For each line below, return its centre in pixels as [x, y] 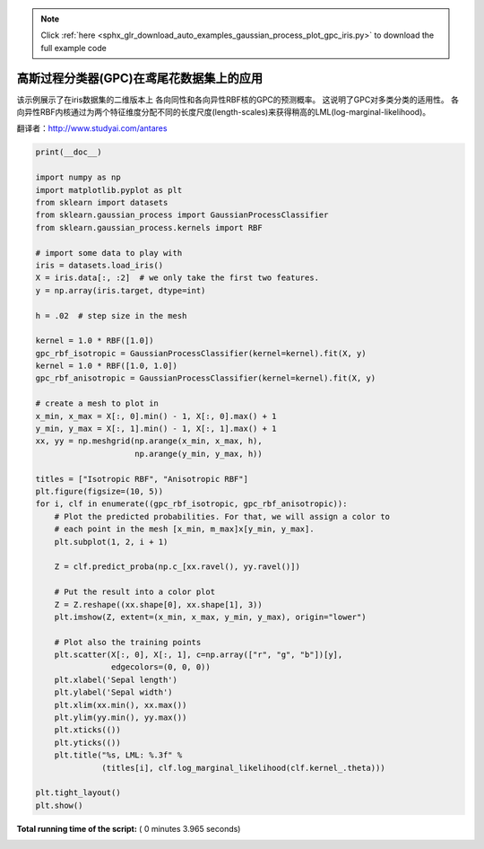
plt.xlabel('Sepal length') [116, 679]
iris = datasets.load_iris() [99, 265]
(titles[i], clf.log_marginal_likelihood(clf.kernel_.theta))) [243, 768]
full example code [73, 48]
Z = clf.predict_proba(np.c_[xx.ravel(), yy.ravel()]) [177, 567]
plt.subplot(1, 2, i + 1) [111, 542]
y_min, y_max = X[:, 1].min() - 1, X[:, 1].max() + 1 [156, 429]
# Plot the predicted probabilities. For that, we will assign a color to [222, 516]
